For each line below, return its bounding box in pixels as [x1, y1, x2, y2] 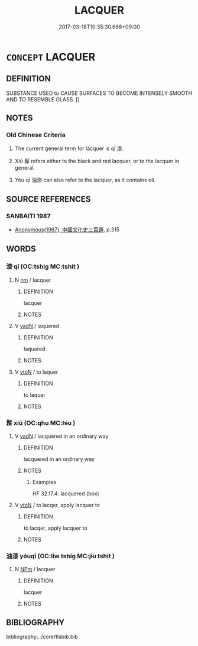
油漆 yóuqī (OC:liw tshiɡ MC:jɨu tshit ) [6, 552, 115, 561]
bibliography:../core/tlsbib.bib [6, 633, 79, 641]
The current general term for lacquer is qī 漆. [14, 145, 124, 152]
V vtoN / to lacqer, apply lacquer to [14, 502, 100, 509]
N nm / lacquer [14, 276, 51, 284]
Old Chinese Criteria [6, 131, 66, 139]
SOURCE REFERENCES [6, 194, 91, 204]
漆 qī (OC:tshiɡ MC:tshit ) [6, 262, 80, 271]
